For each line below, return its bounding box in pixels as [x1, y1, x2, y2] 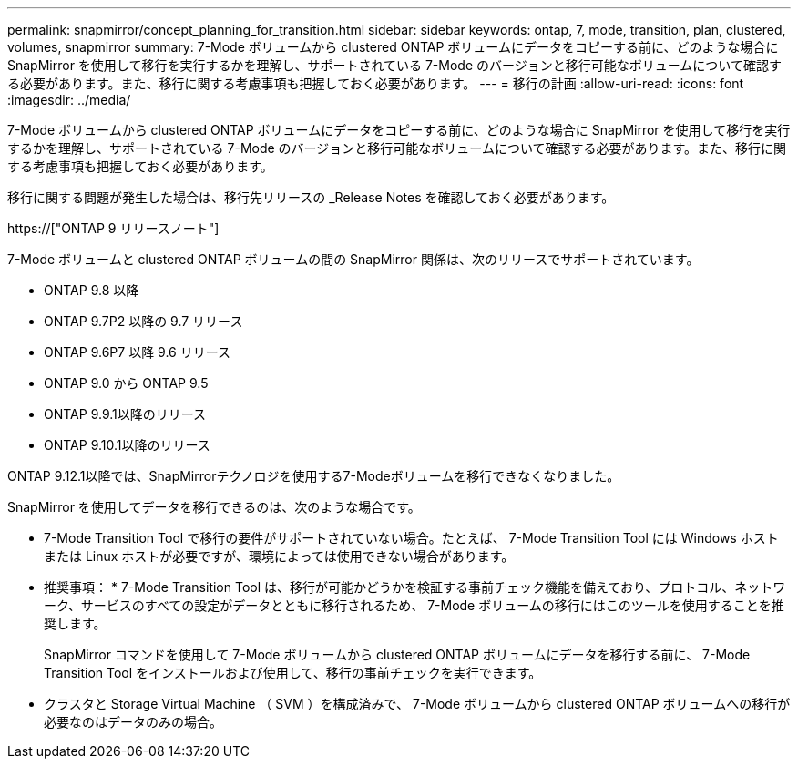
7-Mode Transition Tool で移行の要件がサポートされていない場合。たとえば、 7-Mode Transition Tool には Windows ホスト [44, 530, 779, 546]
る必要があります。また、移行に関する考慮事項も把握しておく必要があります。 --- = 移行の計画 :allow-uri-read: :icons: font [7, 76, 744, 91]
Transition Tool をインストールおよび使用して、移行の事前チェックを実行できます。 [44, 665, 542, 680]
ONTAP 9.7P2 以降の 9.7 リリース [44, 313, 243, 329]
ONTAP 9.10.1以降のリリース [44, 437, 210, 453]
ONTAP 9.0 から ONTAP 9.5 [44, 375, 209, 391]
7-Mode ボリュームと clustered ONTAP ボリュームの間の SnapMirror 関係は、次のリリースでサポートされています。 [7, 251, 700, 267]
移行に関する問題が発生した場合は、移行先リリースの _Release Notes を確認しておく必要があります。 [7, 189, 615, 205]
